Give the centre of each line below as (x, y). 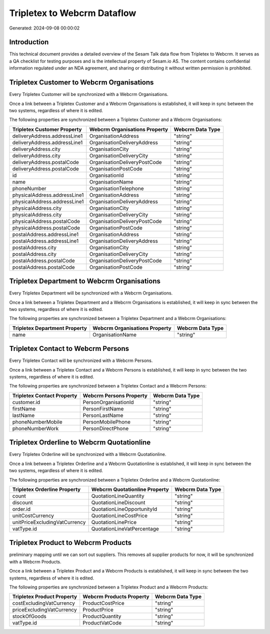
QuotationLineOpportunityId (124, 509)
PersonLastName (103, 415)
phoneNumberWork (35, 428)
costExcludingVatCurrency (43, 603)
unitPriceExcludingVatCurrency (49, 522)
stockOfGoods (29, 616)
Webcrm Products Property (116, 596)
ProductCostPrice (103, 603)
